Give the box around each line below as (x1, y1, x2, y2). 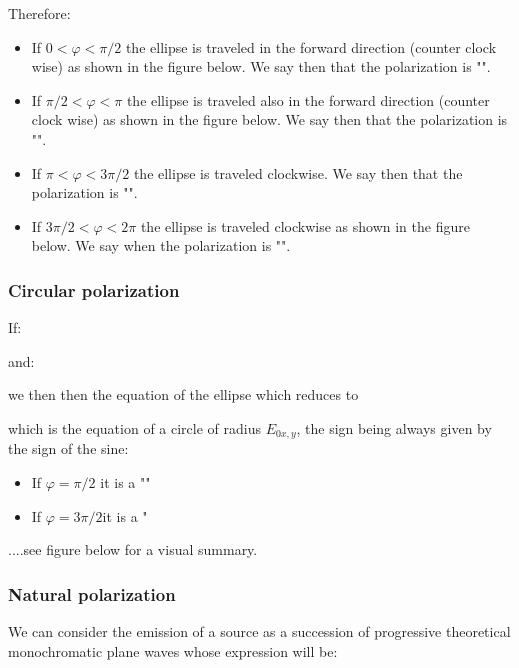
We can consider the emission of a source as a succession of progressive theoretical (8, 620, 511, 641)
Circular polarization (8, 277, 180, 302)
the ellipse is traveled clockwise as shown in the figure (140, 215, 470, 236)
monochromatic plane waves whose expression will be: (8, 640, 338, 661)
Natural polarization (8, 581, 176, 606)
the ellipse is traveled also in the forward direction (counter (126, 89, 490, 110)
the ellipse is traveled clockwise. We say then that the (133, 162, 463, 183)
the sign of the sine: (8, 438, 129, 459)
